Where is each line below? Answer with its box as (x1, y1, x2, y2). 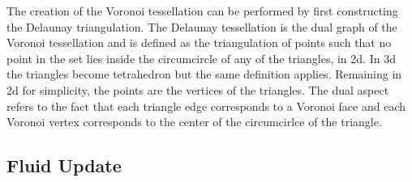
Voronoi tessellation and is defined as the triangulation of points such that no (6, 34, 392, 51)
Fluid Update (6, 153, 122, 178)
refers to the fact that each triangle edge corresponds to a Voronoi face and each (6, 97, 406, 114)
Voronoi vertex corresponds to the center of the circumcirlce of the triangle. (6, 113, 382, 130)
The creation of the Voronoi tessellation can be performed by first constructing (6, 2, 398, 19)
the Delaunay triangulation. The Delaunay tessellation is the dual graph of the (6, 18, 397, 35)
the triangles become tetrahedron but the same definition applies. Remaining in (6, 66, 402, 83)
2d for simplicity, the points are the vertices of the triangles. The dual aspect (6, 81, 389, 98)
